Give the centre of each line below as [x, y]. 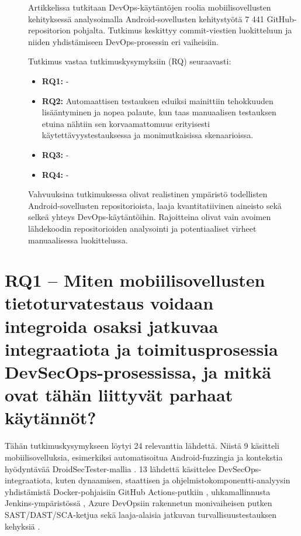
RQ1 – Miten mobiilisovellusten [135, 280]
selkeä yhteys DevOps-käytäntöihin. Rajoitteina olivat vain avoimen [150, 217]
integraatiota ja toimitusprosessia [141, 348]
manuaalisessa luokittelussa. [78, 240]
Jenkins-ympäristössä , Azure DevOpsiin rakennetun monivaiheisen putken [139, 503]
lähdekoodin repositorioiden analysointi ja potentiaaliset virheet [142, 228]
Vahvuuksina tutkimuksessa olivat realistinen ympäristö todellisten [148, 194]
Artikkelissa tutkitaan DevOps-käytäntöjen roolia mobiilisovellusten [150, 7]
